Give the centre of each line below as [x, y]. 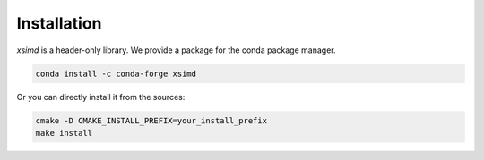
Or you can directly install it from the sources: [101, 97]
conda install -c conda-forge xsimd [116, 73]
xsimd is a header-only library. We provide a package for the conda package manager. [176, 50]
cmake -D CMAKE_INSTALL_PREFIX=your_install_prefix [151, 120]
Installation [59, 23]
